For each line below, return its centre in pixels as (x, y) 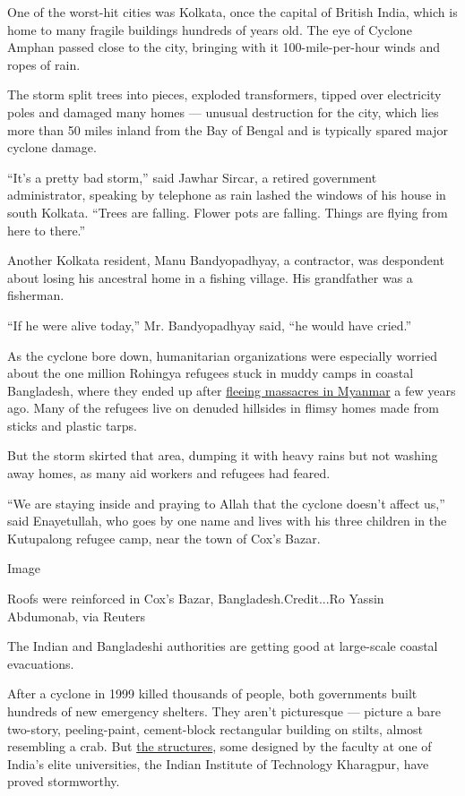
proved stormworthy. (64, 781)
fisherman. (36, 295)
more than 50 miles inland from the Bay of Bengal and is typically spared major (228, 129)
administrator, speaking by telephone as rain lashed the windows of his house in (227, 195)
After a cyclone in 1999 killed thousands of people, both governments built (212, 693)
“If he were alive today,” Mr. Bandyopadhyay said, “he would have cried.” (210, 325)
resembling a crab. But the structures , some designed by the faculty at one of (220, 746)
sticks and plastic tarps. (73, 425)
